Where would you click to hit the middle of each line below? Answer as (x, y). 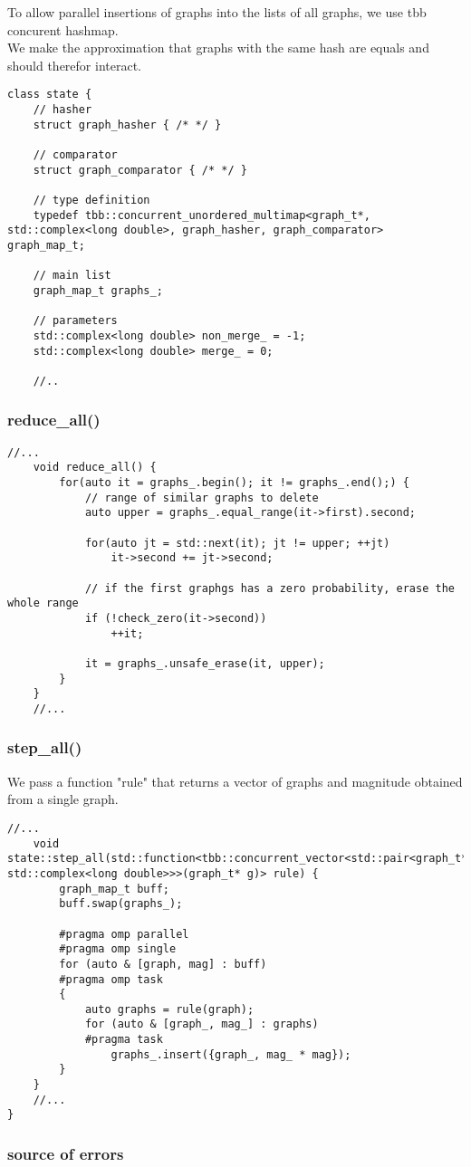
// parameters (75, 321)
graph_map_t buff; (114, 889)
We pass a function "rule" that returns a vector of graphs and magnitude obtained (235, 781)
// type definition (91, 200)
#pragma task (124, 1040)
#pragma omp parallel (124, 934)
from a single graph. (63, 799)
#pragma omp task (111, 979)
